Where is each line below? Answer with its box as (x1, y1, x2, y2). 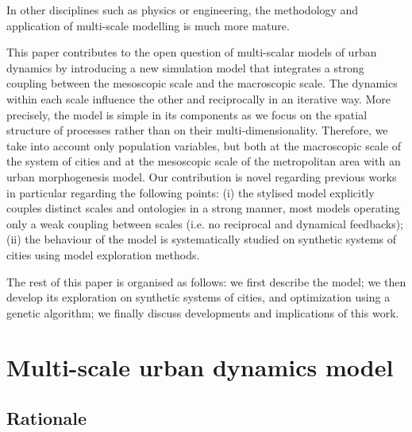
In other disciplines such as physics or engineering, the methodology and (6, 2, 359, 18)
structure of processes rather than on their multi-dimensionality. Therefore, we (6, 122, 388, 138)
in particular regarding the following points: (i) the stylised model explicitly (6, 184, 375, 200)
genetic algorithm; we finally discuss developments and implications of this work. (6, 304, 399, 321)
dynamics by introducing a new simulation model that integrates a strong (6, 59, 364, 76)
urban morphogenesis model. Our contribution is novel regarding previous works (6, 168, 397, 185)
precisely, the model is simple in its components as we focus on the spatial (6, 106, 368, 123)
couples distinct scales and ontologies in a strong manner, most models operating (6, 200, 400, 216)
